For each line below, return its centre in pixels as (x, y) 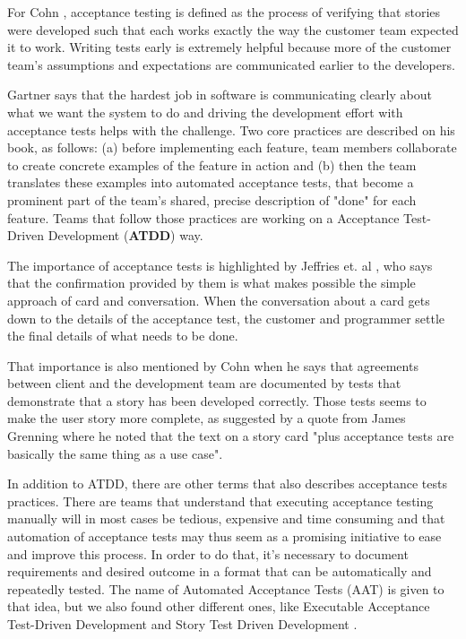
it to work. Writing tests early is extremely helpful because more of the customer (229, 47)
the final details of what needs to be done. (123, 336)
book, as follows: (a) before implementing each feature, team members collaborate (232, 147)
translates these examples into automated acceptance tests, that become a (211, 182)
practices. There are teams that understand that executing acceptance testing (220, 501)
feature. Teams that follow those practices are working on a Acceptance (203, 217)
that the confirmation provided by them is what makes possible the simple (211, 283)
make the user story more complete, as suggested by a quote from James (207, 418)
